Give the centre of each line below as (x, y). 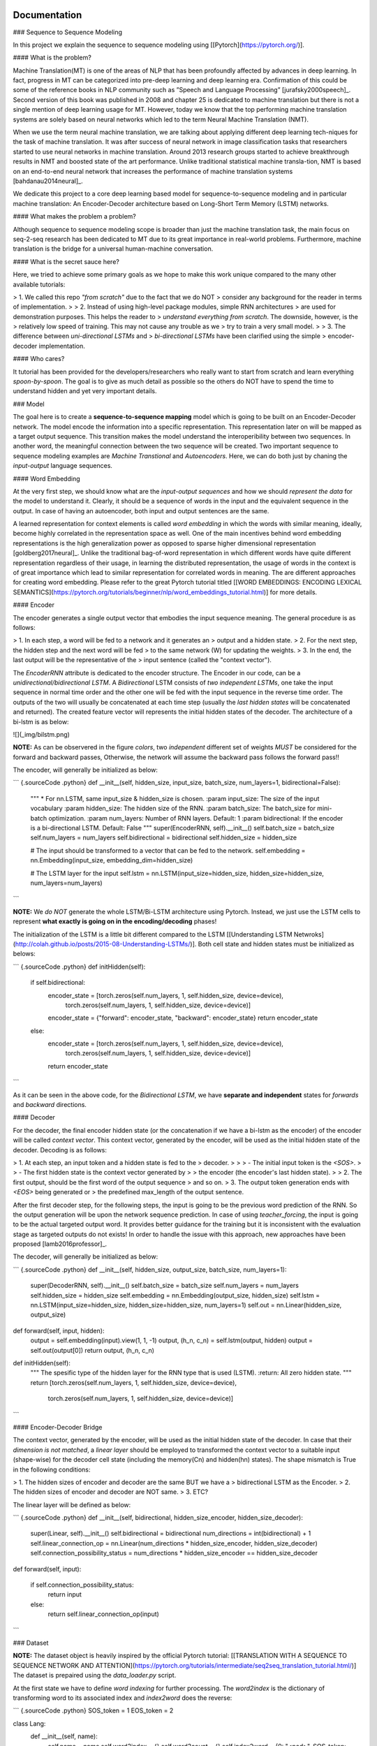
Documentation (47, 15)
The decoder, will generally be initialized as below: (86, 1256)
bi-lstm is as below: (41, 721)
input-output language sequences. (63, 466)
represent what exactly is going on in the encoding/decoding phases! (115, 921)
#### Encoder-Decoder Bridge (58, 1427)
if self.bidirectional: (58, 983)
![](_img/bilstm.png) (41, 734)
